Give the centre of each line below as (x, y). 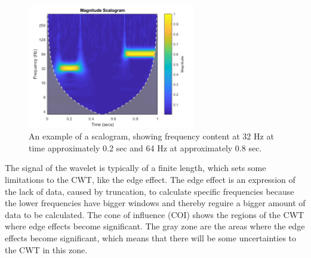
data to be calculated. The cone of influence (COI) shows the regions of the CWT (155, 214)
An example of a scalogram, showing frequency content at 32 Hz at (151, 136)
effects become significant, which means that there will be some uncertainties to (151, 238)
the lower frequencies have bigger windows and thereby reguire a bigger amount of (155, 203)
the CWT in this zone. (46, 249)
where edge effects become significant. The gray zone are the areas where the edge (155, 226)
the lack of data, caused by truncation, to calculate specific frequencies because (150, 191)
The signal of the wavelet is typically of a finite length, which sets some (136, 168)
